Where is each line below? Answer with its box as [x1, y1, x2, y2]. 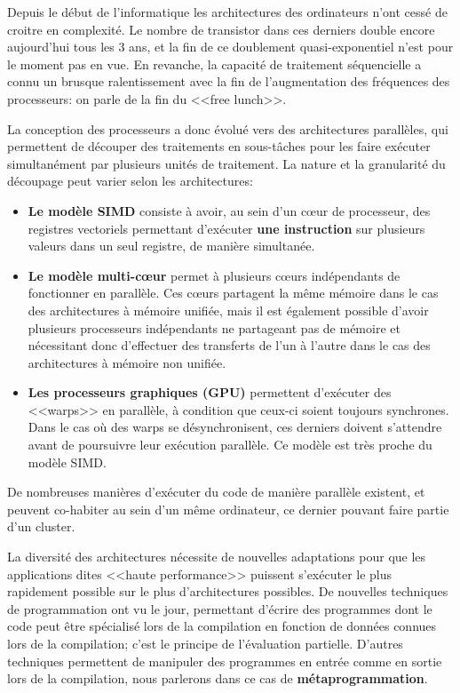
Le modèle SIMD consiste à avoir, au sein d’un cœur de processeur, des [28, 201, 431, 219]
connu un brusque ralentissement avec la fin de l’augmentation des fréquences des [7, 72, 450, 91]
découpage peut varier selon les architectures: [7, 171, 253, 190]
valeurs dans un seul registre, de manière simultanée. [28, 236, 315, 255]
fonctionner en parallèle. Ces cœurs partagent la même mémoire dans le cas [28, 283, 439, 302]
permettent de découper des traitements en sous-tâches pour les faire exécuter [7, 137, 431, 155]
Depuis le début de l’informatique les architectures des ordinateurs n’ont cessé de [7, 3, 448, 20]
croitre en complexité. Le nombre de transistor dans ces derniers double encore [7, 20, 435, 38]
